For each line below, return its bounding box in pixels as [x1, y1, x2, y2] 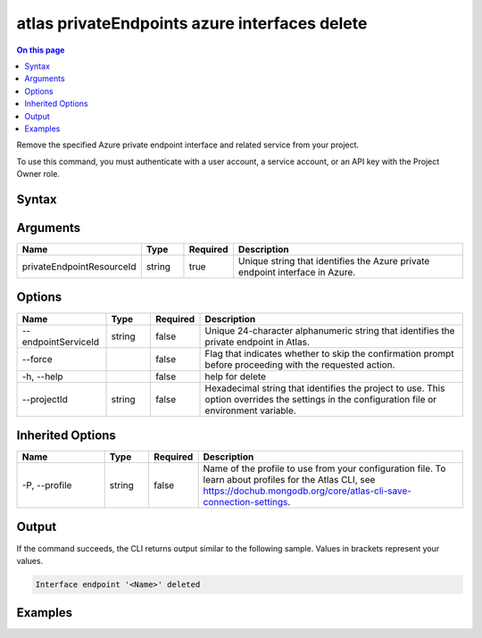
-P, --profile [21, 479, 72, 492]
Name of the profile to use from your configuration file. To [203, 462, 446, 475]
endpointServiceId [21, 336, 100, 348]
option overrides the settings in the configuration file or [204, 393, 437, 405]
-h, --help [21, 370, 63, 383]
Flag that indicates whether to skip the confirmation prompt [204, 347, 454, 360]
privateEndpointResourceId [21, 260, 137, 272]
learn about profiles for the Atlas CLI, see [203, 474, 376, 486]
